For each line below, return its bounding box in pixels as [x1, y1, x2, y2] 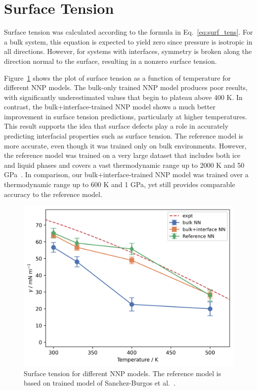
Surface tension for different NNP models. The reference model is [24, 368, 221, 378]
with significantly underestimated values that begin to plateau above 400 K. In [4, 92, 243, 102]
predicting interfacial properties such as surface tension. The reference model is [4, 131, 244, 141]
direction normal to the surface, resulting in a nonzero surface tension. [4, 55, 217, 66]
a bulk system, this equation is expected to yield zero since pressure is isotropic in [4, 36, 253, 47]
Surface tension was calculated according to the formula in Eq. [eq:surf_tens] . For [4, 27, 253, 37]
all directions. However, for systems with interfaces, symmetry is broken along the [4, 46, 252, 56]
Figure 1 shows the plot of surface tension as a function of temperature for [4, 72, 231, 83]
